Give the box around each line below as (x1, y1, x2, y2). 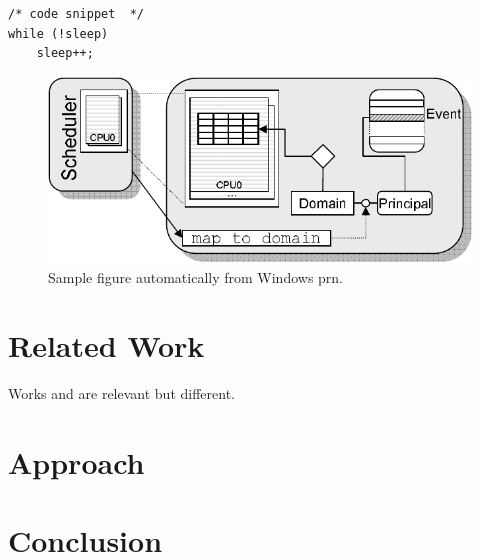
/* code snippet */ (8, 7, 145, 21)
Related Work (8, 325, 205, 366)
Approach (8, 442, 145, 483)
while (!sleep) (8, 26, 109, 41)
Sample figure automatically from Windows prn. (48, 266, 344, 287)
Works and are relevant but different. (8, 383, 235, 404)
